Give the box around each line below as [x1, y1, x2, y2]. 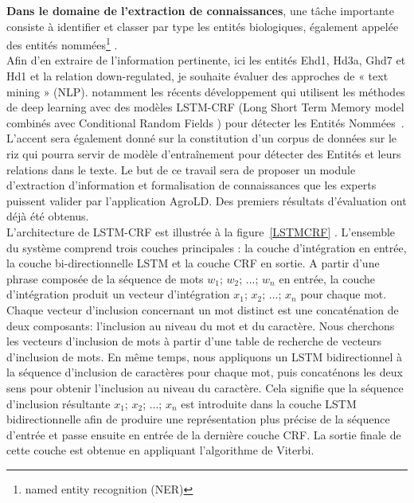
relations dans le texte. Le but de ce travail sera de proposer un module [6, 161, 356, 177]
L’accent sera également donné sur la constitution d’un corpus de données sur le [6, 130, 397, 146]
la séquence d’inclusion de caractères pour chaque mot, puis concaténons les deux [6, 364, 403, 380]
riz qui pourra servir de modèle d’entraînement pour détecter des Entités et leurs [6, 146, 401, 162]
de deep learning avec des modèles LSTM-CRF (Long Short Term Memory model [6, 99, 404, 115]
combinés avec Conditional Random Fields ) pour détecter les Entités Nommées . [6, 114, 404, 131]
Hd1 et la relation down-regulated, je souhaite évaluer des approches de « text [6, 68, 389, 84]
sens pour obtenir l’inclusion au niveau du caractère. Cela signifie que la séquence [6, 379, 404, 396]
